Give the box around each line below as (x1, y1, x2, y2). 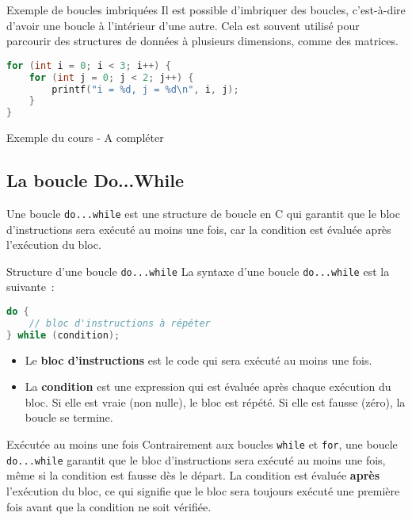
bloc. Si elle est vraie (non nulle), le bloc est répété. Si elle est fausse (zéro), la (25, 393, 406, 410)
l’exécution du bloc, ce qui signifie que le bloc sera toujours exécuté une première (6, 482, 400, 499)
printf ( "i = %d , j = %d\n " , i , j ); (51, 83, 239, 95)
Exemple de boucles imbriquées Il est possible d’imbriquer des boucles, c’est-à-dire (6, 2, 406, 17)
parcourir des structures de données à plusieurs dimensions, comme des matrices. (6, 32, 399, 49)
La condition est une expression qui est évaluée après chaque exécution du (25, 378, 391, 395)
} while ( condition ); (6, 329, 120, 341)
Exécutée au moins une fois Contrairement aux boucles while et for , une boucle (6, 436, 398, 453)
